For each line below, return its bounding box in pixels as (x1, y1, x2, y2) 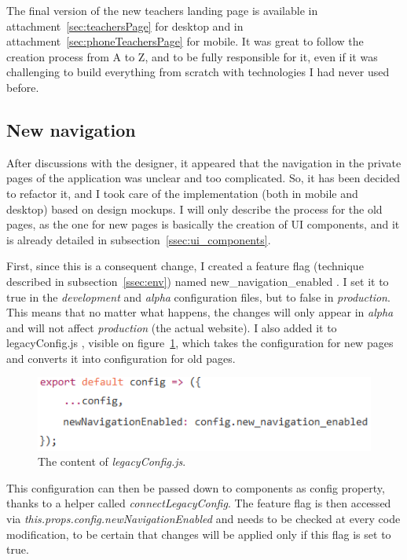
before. (6, 79, 39, 95)
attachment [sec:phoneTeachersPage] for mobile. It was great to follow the (6, 33, 364, 49)
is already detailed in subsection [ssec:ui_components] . (6, 231, 271, 247)
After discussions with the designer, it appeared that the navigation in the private (6, 154, 401, 170)
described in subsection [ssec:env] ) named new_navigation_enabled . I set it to (6, 273, 389, 289)
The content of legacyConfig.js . (38, 453, 186, 470)
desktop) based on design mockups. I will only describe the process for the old (6, 200, 383, 217)
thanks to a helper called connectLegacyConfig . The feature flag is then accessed (6, 495, 391, 511)
